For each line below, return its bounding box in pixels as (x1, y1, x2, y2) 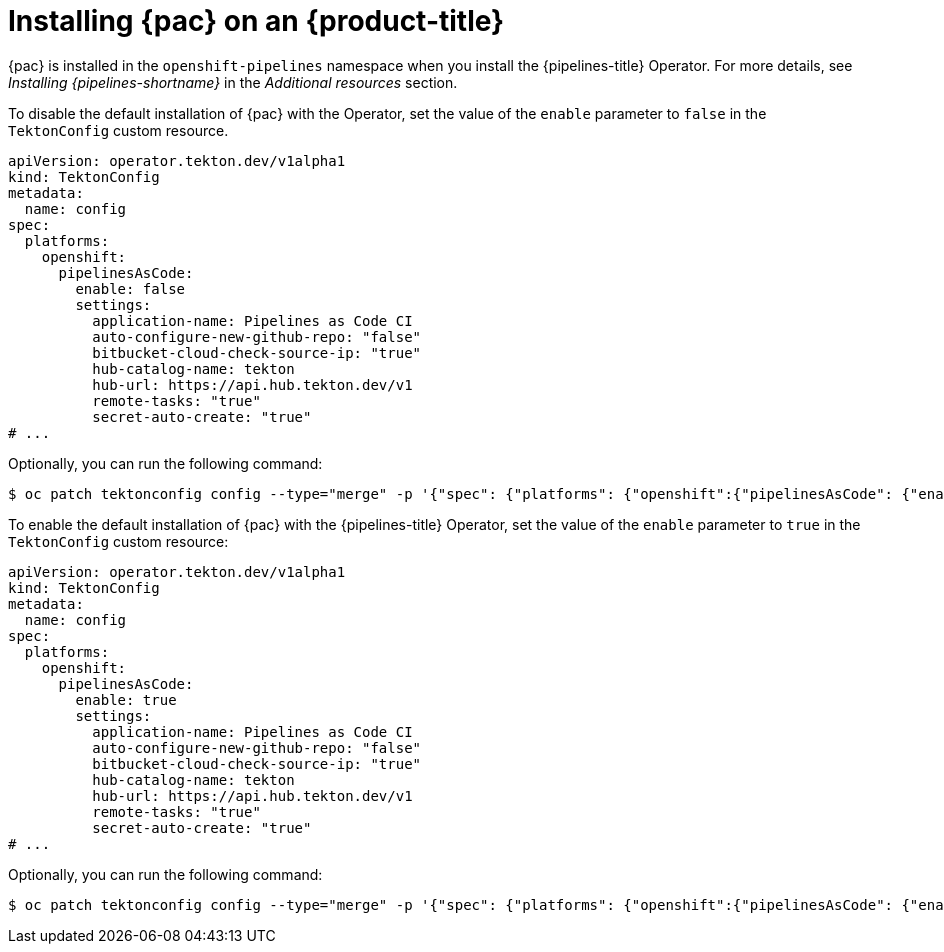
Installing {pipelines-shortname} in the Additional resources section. (8, 73, 458, 91)
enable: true (75, 691, 177, 708)
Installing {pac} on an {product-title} (8, 4, 505, 38)
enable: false (75, 280, 186, 297)
